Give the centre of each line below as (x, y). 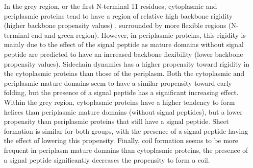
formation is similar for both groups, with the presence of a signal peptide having (126, 131)
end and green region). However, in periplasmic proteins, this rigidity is (139, 35)
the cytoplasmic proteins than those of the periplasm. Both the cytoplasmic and (124, 73)
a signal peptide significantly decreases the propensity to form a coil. (107, 159)
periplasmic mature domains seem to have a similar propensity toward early (118, 83)
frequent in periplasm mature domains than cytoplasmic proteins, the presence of (126, 150)
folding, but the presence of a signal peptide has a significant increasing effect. (121, 92)
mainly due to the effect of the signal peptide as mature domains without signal (124, 44)
